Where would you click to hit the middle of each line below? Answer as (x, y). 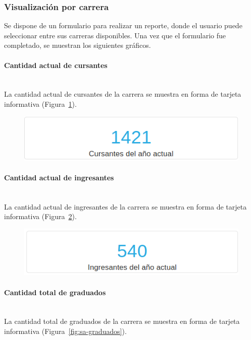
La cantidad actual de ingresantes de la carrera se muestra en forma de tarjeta (125, 206)
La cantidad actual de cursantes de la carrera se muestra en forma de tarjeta (123, 94)
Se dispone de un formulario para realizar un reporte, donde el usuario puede (123, 25)
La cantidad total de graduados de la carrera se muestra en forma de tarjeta (122, 321)
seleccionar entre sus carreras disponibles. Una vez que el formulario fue (115, 35)
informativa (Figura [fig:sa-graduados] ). (65, 331)
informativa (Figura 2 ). (40, 216)
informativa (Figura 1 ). (40, 104)
